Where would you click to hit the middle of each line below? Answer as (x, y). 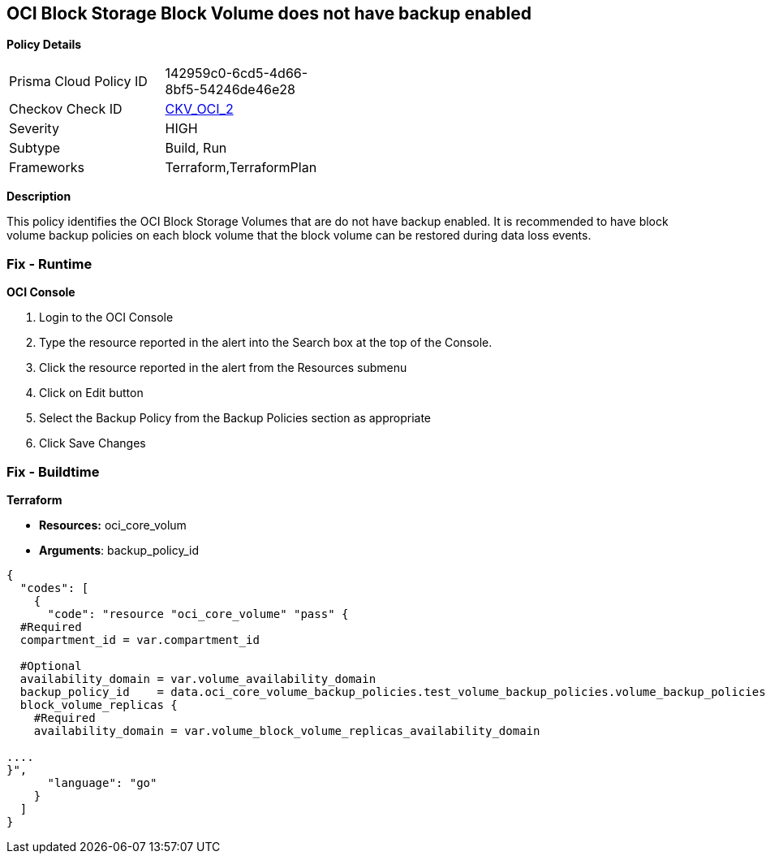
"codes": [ (54, 588)
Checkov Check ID (66, 109)
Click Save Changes (93, 443)
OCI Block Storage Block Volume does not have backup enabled (269, 13)
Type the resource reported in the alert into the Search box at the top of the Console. (266, 343)
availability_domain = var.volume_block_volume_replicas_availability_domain (287, 730)
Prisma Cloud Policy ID (78, 82)
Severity (34, 129)
